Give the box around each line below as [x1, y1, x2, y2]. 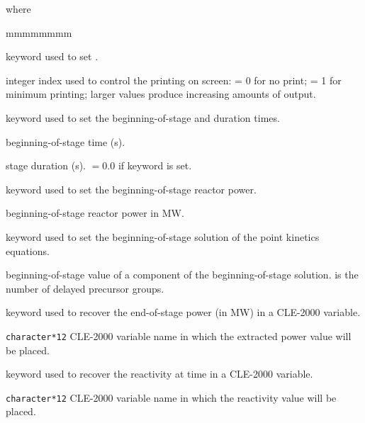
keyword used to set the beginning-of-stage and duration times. [6, 110, 280, 125]
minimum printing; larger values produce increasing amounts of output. [6, 86, 316, 101]
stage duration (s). [6, 158, 86, 173]
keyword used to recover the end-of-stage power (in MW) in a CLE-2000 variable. [6, 305, 361, 320]
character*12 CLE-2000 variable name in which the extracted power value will [6, 328, 352, 343]
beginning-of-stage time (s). [6, 134, 125, 149]
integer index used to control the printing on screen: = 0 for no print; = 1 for [6, 72, 342, 87]
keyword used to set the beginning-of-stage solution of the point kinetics [6, 229, 320, 244]
